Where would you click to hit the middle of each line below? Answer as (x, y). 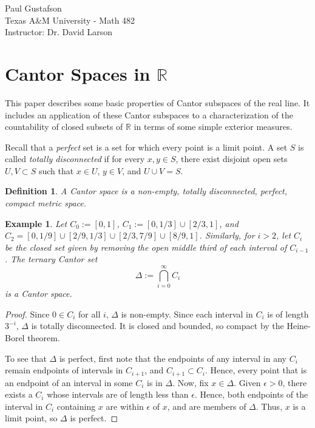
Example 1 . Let (36, 223)
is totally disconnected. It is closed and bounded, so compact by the (157, 326)
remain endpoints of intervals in (64, 370)
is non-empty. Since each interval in (187, 314)
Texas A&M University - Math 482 (70, 20)
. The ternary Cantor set (51, 259)
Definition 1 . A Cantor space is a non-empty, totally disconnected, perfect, (146, 191)
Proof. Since (27, 314)
